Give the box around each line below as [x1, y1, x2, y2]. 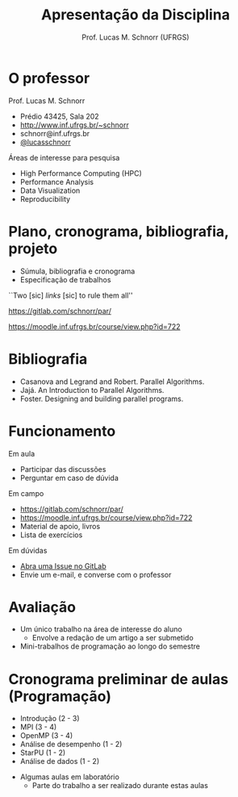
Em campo [8, 488, 44, 498]
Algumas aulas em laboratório [19, 772, 119, 782]
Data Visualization [19, 186, 81, 195]
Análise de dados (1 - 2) [19, 757, 100, 766]
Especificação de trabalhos [19, 274, 111, 284]
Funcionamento [8, 422, 116, 440]
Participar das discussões [19, 464, 106, 474]
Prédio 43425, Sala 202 [19, 111, 99, 121]
